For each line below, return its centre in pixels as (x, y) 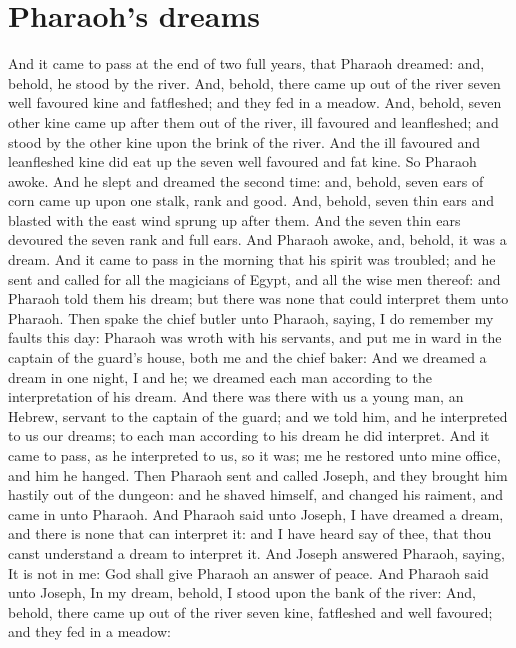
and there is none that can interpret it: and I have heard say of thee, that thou (250, 533)
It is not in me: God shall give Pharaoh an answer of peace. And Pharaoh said (248, 572)
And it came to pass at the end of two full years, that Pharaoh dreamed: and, (246, 63)
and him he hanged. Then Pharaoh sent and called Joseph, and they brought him (258, 474)
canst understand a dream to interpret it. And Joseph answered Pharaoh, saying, (256, 552)
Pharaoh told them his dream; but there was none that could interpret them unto (258, 298)
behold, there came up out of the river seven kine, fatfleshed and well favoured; (250, 611)
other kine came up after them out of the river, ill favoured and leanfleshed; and (253, 121)
